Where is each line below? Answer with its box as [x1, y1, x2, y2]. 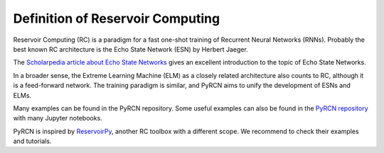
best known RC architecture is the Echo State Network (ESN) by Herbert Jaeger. [13, 45, 248, 53]
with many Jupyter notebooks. [13, 114, 102, 123]
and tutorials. [13, 137, 52, 145]
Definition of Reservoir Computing [13, 11, 220, 26]
